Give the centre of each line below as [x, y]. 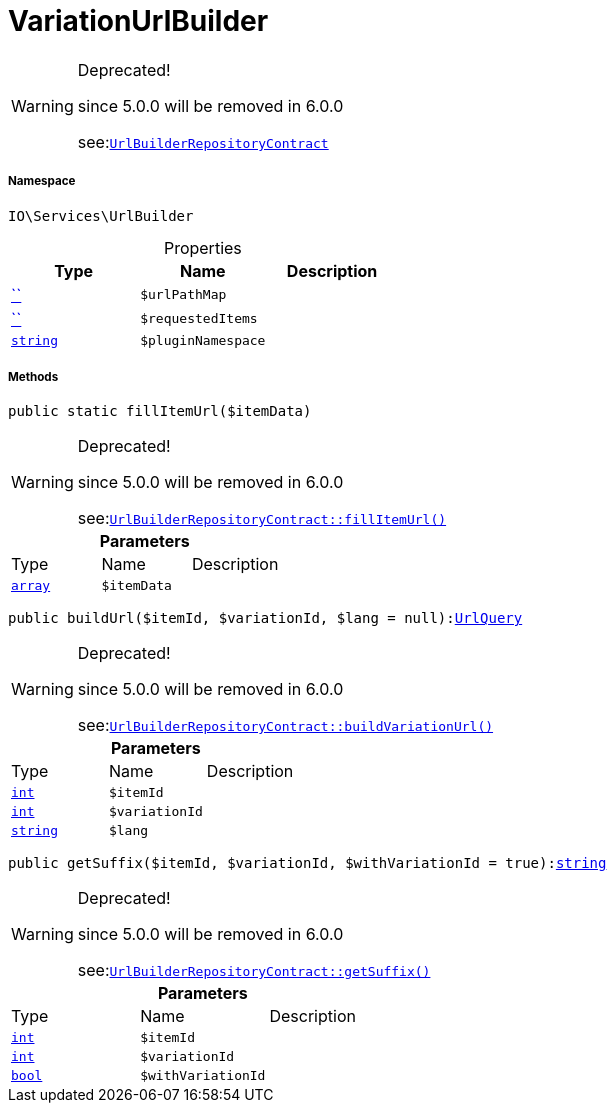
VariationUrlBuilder [138, 21]
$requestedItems [199, 319]
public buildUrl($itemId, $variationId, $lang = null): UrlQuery [265, 618]
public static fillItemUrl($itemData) [160, 411]
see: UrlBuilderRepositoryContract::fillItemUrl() [262, 518]
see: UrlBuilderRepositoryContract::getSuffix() [254, 970]
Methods [33, 376]
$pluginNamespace [203, 340]
